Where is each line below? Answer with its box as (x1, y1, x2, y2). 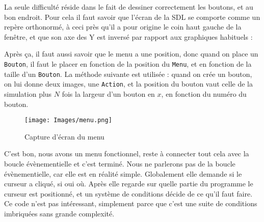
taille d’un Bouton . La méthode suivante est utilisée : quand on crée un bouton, (4, 68, 252, 79)
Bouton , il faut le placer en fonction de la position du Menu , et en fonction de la (4, 58, 252, 69)
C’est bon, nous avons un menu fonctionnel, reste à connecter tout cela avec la (4, 148, 249, 159)
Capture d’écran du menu (24, 131, 104, 142)
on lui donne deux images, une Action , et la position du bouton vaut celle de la (4, 78, 253, 89)
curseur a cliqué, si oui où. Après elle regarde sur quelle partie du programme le (4, 178, 253, 189)
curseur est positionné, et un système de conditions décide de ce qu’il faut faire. (4, 188, 253, 199)
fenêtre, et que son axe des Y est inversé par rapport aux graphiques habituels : (4, 31, 253, 42)
